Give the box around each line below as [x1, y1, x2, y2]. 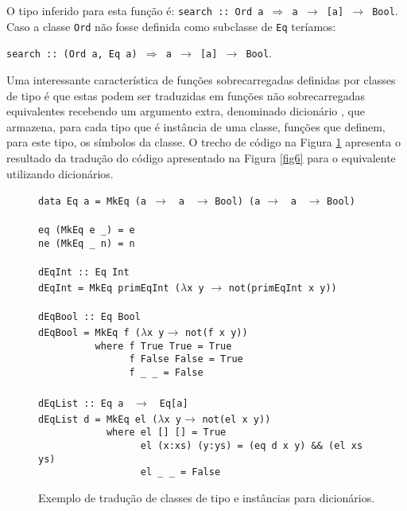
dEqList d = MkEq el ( [38, 413, 158, 425]
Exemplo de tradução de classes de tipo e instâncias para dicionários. [38, 490, 375, 505]
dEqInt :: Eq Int [38, 267, 130, 279]
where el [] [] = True [106, 427, 227, 439]
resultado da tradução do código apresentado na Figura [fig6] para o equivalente [6, 149, 396, 166]
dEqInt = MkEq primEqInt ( [38, 282, 180, 294]
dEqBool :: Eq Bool [38, 311, 141, 323]
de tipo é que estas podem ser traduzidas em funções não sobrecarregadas [6, 87, 366, 103]
